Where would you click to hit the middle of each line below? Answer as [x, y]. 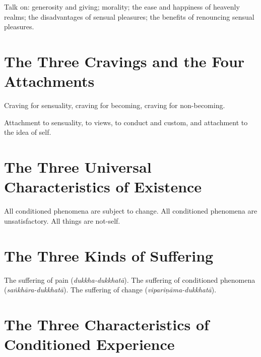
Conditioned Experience [89, 344]
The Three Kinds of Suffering [109, 255]
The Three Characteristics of [107, 324]
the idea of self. [28, 132]
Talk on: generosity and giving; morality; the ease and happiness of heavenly [122, 7]
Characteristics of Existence [103, 187]
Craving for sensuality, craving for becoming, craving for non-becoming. [115, 105]
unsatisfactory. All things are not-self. [62, 220]
